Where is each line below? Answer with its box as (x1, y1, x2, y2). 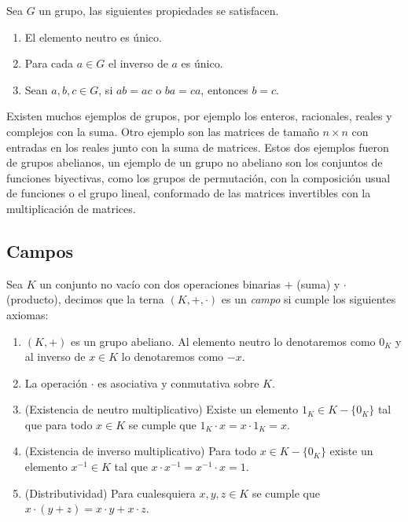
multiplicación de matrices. (6, 200, 136, 216)
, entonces (200, 81, 248, 97)
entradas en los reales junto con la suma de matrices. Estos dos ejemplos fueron (6, 138, 389, 155)
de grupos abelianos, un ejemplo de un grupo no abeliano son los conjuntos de (6, 154, 383, 171)
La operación (24, 374, 87, 391)
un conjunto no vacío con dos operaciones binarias (39, 275, 281, 292)
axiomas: (6, 306, 49, 322)
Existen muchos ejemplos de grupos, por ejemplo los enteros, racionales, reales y (6, 108, 392, 124)
